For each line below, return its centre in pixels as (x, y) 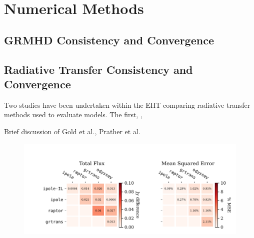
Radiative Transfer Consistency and (98, 69)
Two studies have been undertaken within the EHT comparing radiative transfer (127, 105)
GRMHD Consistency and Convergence (109, 40)
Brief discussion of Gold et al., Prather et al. (72, 131)
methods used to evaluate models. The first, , (73, 115)
